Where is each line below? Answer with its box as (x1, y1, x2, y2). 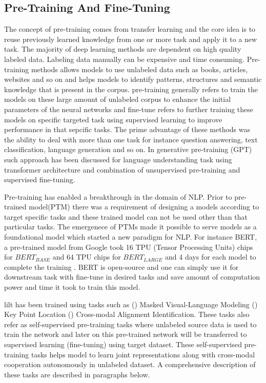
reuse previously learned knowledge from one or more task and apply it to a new (4, 33, 257, 44)
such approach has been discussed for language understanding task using (4, 154, 232, 164)
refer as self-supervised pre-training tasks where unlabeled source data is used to (4, 318, 257, 329)
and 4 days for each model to (165, 251, 256, 262)
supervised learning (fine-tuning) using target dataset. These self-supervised (4, 339, 242, 350)
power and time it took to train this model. (4, 282, 140, 292)
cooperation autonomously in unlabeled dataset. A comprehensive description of (4, 359, 256, 370)
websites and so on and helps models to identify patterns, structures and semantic (4, 74, 262, 84)
